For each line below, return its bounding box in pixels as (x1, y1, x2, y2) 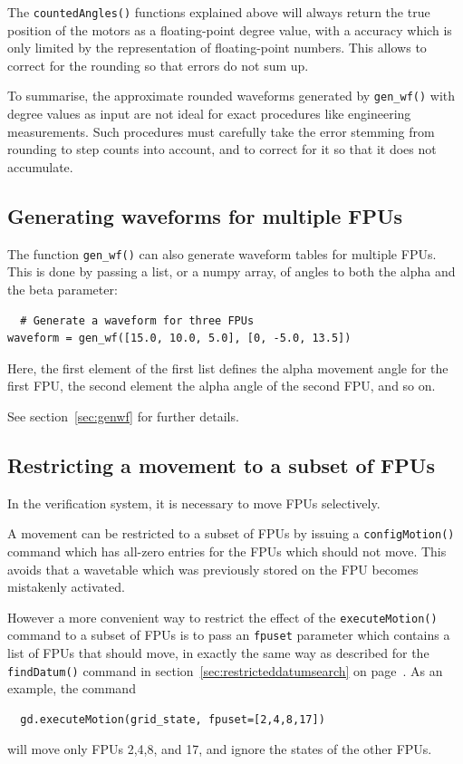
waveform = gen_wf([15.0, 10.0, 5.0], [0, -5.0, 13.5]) (7, 332, 352, 345)
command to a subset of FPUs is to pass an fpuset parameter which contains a (7, 625, 450, 644)
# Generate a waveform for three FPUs (20, 314, 255, 327)
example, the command (7, 679, 136, 698)
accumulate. (7, 157, 73, 176)
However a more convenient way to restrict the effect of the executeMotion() (7, 607, 438, 626)
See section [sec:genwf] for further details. (7, 406, 239, 425)
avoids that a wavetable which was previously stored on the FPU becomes (7, 559, 419, 578)
